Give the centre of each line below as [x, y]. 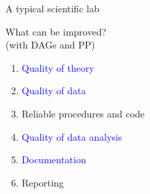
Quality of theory [58, 67]
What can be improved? [56, 31]
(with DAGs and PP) [50, 45]
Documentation [54, 160]
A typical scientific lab [52, 8]
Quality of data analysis [72, 136]
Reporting [43, 182]
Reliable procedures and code [83, 113]
